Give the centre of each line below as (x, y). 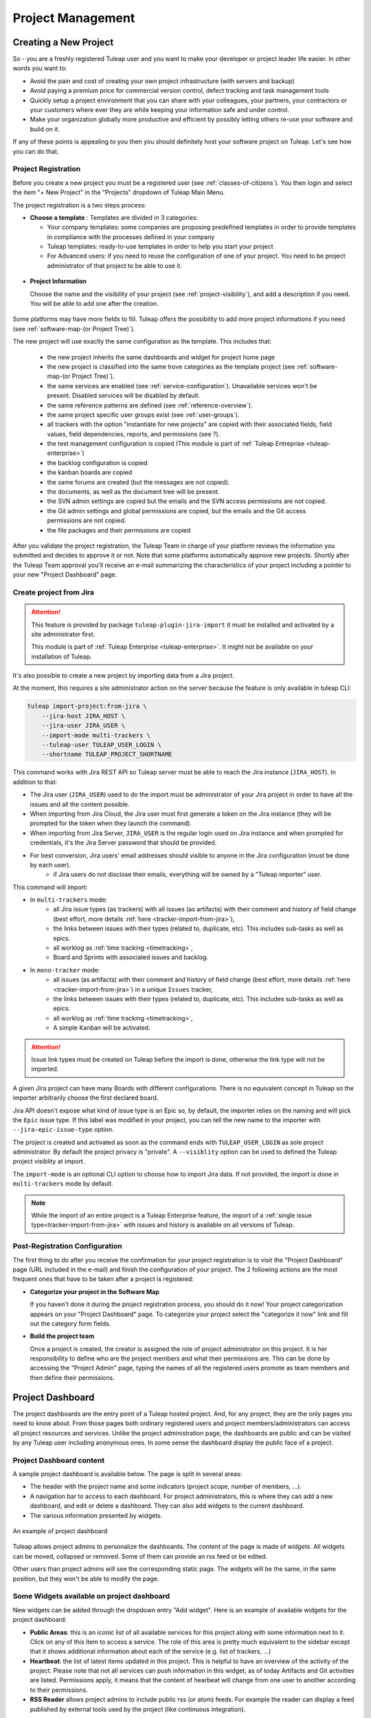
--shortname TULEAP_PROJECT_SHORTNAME (107, 755)
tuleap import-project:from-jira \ (87, 706)
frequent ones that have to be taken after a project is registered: (103, 1279)
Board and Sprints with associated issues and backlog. (131, 957)
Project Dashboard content (59, 1460)
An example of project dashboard (60, 1531)
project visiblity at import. (49, 1161)
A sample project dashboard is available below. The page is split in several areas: (127, 1474)
